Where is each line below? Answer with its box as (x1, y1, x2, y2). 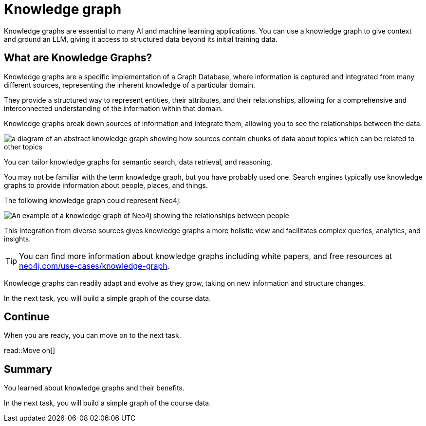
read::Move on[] (4, 346, 56, 355)
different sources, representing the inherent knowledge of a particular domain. (4, 80, 255, 89)
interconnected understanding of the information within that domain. (4, 104, 223, 112)
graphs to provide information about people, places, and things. (4, 181, 208, 189)
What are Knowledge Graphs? (4, 52, 152, 64)
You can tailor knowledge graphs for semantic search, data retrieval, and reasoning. (4, 157, 273, 166)
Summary (4, 363, 52, 375)
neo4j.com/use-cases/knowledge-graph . (19, 260, 170, 271)
